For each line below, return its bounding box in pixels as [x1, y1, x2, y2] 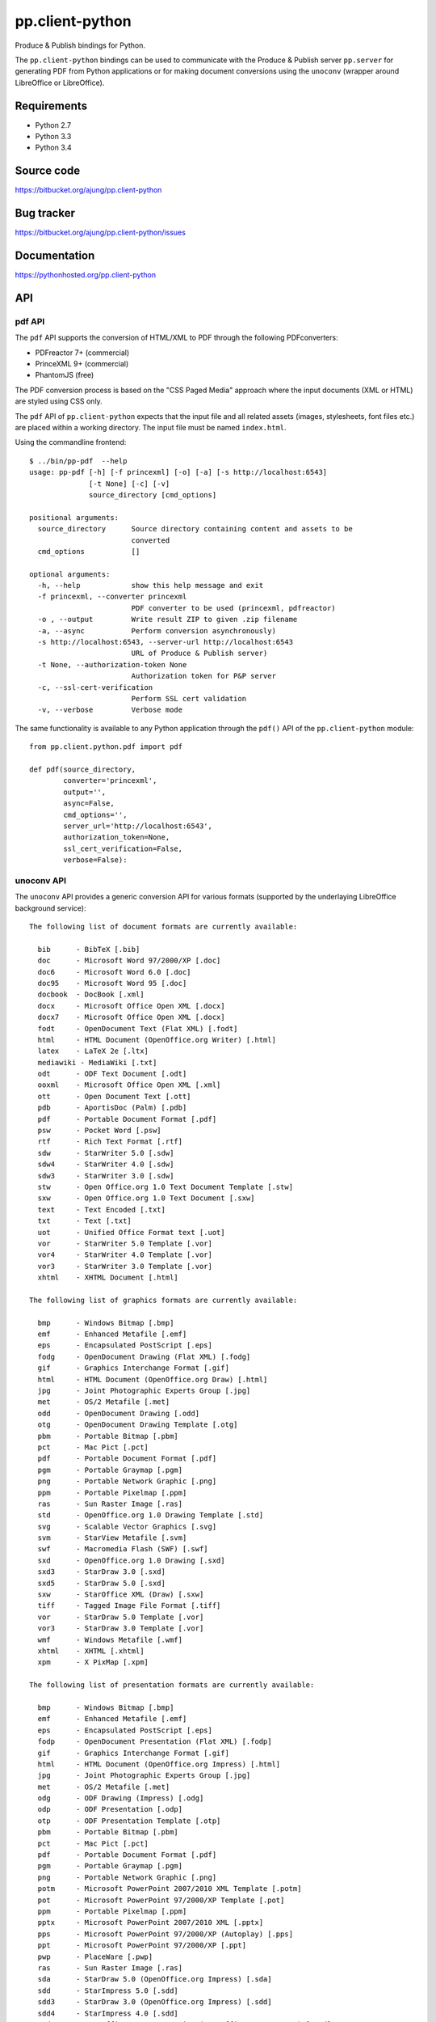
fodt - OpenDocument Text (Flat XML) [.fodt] [37, 1024, 238, 1033]
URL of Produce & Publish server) [131, 649, 268, 658]
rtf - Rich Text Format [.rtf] [37, 1137, 183, 1146]
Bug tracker [15, 206, 76, 220]
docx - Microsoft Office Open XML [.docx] [37, 1001, 225, 1010]
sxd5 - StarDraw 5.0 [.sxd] [37, 1578, 166, 1588]
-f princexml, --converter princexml [37, 592, 187, 602]
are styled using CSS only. [15, 396, 103, 406]
